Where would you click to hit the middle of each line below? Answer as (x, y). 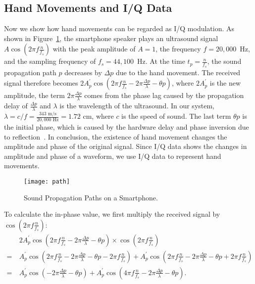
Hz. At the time (161, 61)
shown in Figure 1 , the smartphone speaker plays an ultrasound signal (111, 38)
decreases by (83, 72)
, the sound (224, 61)
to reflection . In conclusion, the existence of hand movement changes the (116, 136)
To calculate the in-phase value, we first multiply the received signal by (112, 214)
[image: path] (47, 181)
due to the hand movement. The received (178, 72)
